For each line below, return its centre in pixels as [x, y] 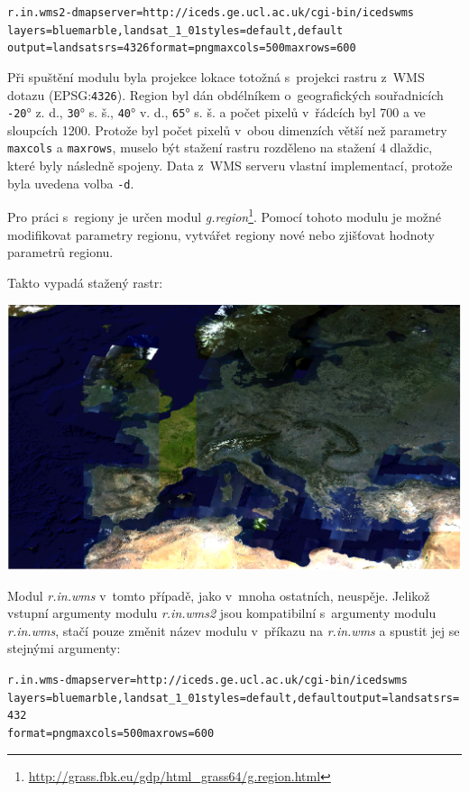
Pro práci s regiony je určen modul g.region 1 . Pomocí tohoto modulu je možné [224, 216]
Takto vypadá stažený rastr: [85, 282]
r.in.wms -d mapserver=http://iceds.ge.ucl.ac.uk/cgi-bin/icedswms [207, 680]
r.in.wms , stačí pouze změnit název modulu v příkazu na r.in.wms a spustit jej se [234, 630]
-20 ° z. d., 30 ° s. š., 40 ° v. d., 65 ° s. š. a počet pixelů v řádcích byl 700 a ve [216, 112]
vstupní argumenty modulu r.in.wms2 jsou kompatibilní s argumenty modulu [222, 613]
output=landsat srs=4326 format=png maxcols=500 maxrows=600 [182, 48]
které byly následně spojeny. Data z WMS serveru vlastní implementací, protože [230, 166]
